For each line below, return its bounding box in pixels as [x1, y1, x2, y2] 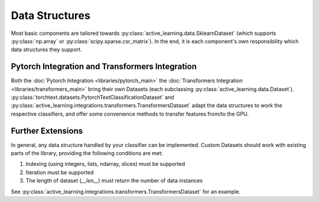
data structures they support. [11, 46, 82, 53]
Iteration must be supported [25, 169, 94, 176]
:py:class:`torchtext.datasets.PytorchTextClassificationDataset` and [11, 94, 174, 101]
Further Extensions [11, 126, 83, 136]
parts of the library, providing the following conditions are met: [11, 150, 163, 157]
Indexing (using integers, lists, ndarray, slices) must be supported [25, 161, 185, 168]
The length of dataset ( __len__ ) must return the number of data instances [25, 177, 203, 184]
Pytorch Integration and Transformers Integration [11, 62, 197, 72]
